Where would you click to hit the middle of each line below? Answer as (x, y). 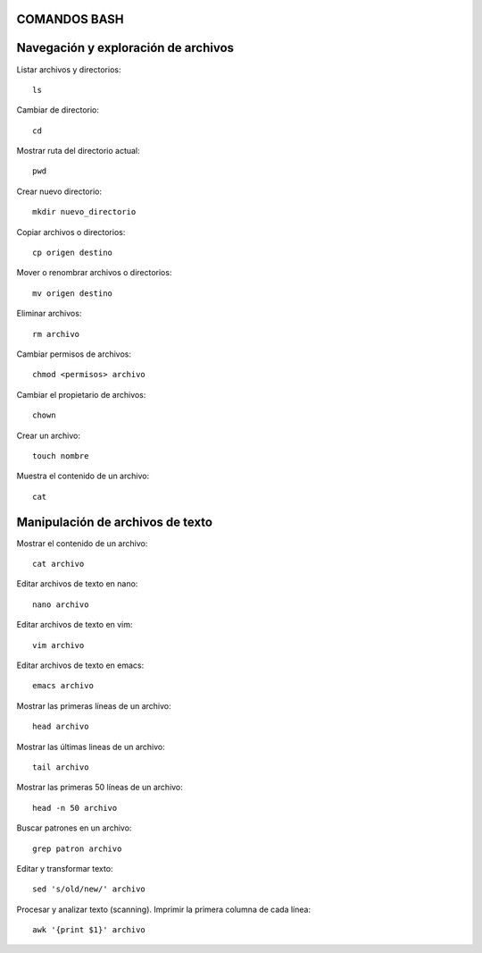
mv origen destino (73, 293)
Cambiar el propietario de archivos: (81, 394)
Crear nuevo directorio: (59, 191)
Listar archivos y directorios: (69, 69)
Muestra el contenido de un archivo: (83, 476)
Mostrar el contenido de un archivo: (82, 543)
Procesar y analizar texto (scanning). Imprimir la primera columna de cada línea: (164, 909)
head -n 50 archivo (75, 808)
